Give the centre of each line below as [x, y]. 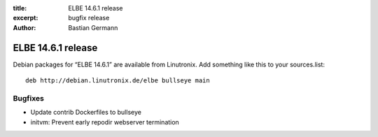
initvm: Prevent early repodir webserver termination [105, 122]
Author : [24, 27]
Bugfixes [29, 98]
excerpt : [26, 18]
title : [20, 8]
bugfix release [89, 18]
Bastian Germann [93, 27]
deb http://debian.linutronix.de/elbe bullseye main [118, 81]
